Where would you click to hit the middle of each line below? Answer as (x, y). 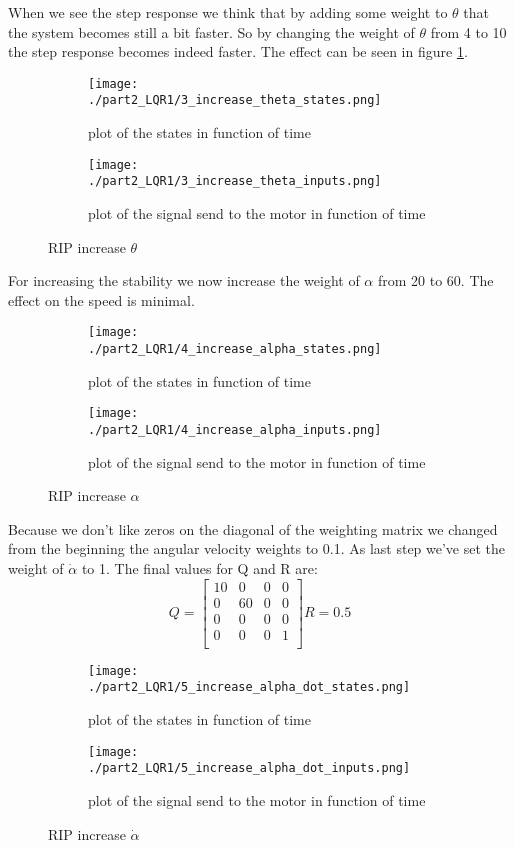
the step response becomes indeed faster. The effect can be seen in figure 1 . (238, 51)
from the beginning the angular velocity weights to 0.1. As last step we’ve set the (257, 548)
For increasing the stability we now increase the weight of (184, 280)
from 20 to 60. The (435, 280)
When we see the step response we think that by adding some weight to (228, 12)
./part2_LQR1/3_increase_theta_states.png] (235, 100)
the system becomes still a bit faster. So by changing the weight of (211, 31)
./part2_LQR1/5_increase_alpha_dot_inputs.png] (249, 768)
